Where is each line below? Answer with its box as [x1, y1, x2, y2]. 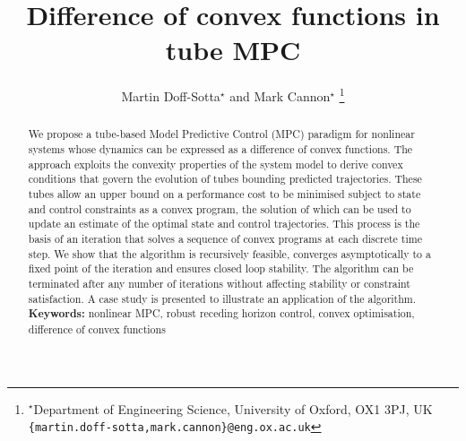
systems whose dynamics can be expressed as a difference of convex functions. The [28, 142, 413, 157]
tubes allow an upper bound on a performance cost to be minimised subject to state [28, 186, 421, 201]
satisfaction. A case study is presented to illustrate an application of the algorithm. [28, 290, 417, 306]
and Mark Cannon [229, 86, 331, 105]
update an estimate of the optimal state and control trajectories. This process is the [28, 216, 420, 231]
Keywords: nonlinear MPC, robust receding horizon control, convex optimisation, [28, 306, 415, 322]
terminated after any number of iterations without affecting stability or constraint [28, 275, 410, 290]
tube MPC [165, 31, 301, 68]
